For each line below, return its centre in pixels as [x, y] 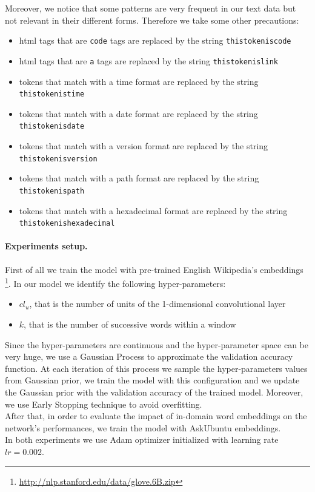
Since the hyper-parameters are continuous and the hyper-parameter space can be [157, 344]
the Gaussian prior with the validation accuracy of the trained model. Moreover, [154, 392]
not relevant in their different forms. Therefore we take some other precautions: [152, 20]
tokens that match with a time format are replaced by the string [139, 81]
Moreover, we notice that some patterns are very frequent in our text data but [151, 8]
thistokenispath [52, 191]
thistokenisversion [58, 159]
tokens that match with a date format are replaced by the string [138, 113]
